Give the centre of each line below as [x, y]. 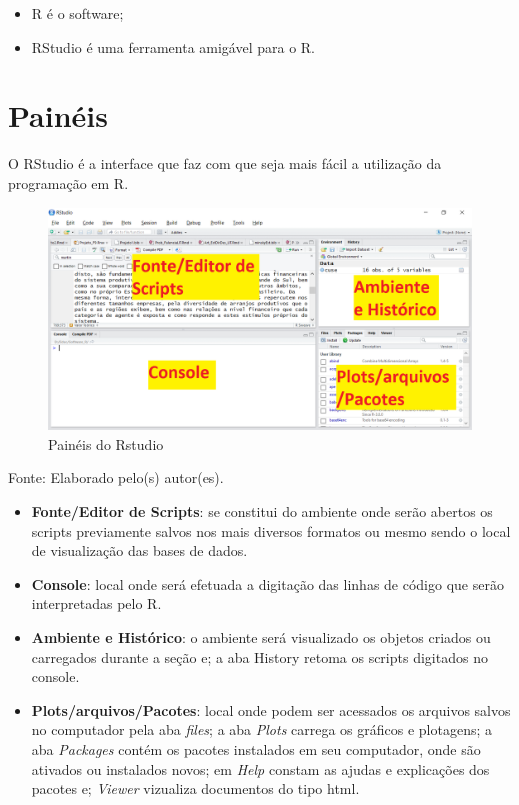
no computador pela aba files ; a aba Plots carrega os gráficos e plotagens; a [262, 729]
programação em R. [68, 182]
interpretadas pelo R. [96, 603]
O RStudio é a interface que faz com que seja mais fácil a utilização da [225, 163]
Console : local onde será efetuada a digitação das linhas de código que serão [267, 583]
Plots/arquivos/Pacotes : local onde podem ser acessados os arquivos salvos [271, 709]
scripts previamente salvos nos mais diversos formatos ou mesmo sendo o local [271, 530]
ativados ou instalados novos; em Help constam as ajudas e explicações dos [260, 768]
